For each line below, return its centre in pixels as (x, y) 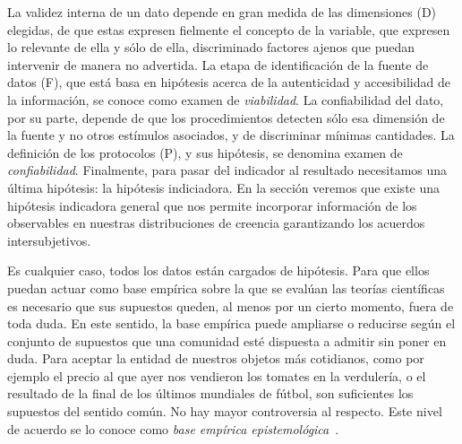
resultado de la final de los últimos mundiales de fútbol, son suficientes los (210, 393)
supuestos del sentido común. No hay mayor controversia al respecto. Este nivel (225, 411)
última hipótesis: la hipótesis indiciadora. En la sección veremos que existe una (224, 187)
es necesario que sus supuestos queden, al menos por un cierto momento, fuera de (231, 305)
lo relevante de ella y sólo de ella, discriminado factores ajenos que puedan (211, 47)
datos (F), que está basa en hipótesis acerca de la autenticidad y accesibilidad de (229, 82)
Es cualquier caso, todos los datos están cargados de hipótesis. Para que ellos (218, 270)
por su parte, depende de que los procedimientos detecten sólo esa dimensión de (226, 117)
